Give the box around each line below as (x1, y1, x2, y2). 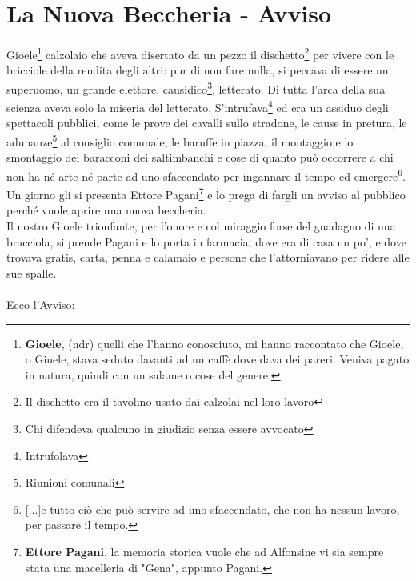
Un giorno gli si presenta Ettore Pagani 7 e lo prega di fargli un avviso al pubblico (6, 184, 406, 202)
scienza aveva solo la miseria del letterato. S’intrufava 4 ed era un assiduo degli (6, 97, 389, 115)
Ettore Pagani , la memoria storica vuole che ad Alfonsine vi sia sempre (25, 543, 384, 559)
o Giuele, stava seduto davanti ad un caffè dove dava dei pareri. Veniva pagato (25, 351, 410, 367)
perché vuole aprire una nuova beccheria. (6, 202, 206, 218)
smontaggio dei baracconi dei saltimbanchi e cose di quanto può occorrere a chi (6, 149, 394, 166)
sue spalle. (6, 264, 57, 281)
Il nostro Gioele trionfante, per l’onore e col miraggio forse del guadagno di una (6, 218, 396, 234)
